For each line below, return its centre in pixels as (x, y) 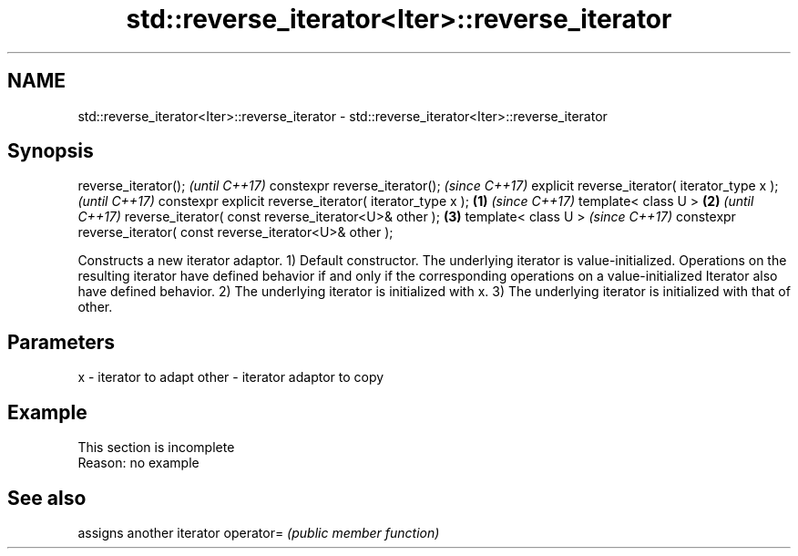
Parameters (61, 342)
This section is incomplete (156, 448)
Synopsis (51, 151)
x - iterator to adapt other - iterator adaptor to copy (231, 377)
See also (47, 498)
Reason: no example (138, 463)
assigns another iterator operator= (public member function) (259, 532)
